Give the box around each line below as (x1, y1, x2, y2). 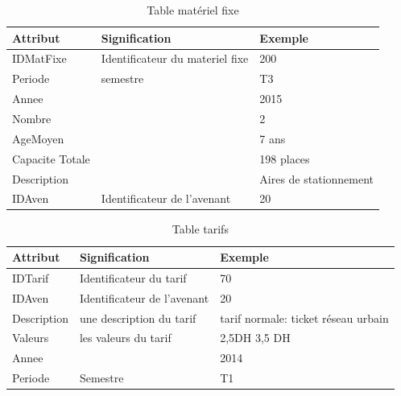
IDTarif (12, 269, 49, 286)
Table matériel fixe (147, 2, 239, 18)
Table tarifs (172, 221, 229, 237)
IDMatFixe (12, 50, 67, 67)
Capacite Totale (12, 150, 90, 167)
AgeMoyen (12, 130, 64, 146)
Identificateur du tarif (79, 269, 187, 286)
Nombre (12, 109, 52, 126)
